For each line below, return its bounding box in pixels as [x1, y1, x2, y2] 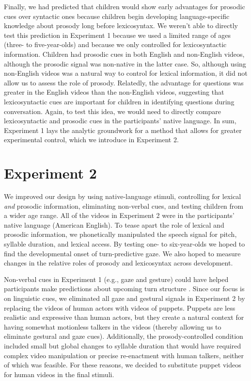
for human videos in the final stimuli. [4, 369, 114, 379]
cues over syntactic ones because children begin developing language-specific [4, 11, 230, 21]
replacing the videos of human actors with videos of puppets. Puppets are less [4, 302, 235, 313]
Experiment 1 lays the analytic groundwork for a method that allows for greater [4, 125, 242, 135]
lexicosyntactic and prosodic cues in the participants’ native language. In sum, [4, 116, 236, 126]
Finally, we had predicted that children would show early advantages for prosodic [4, 1, 245, 11]
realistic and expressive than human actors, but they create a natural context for [4, 312, 244, 322]
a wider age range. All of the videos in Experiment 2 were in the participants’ [4, 210, 235, 220]
